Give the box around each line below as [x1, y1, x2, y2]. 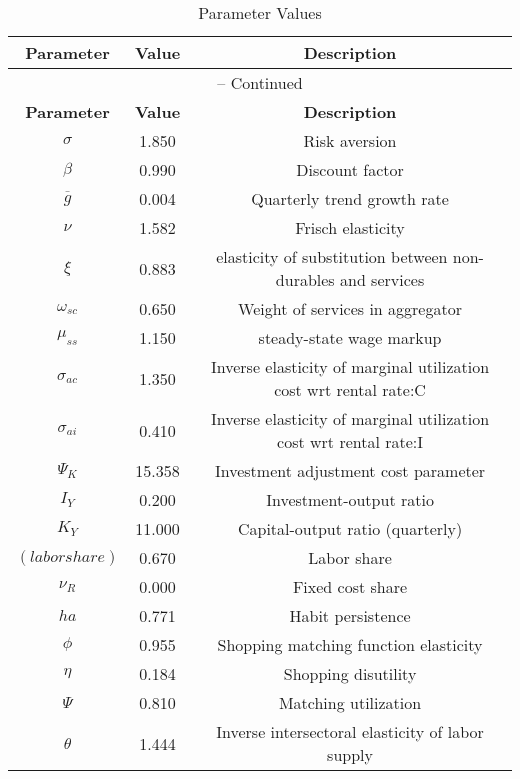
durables [275, 268, 335, 291]
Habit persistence [289, 604, 411, 627]
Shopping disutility [283, 662, 417, 685]
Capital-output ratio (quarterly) [237, 517, 463, 540]
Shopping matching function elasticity [217, 633, 483, 656]
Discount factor [296, 158, 404, 181]
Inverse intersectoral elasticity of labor [216, 720, 484, 743]
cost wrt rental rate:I [277, 430, 424, 453]
